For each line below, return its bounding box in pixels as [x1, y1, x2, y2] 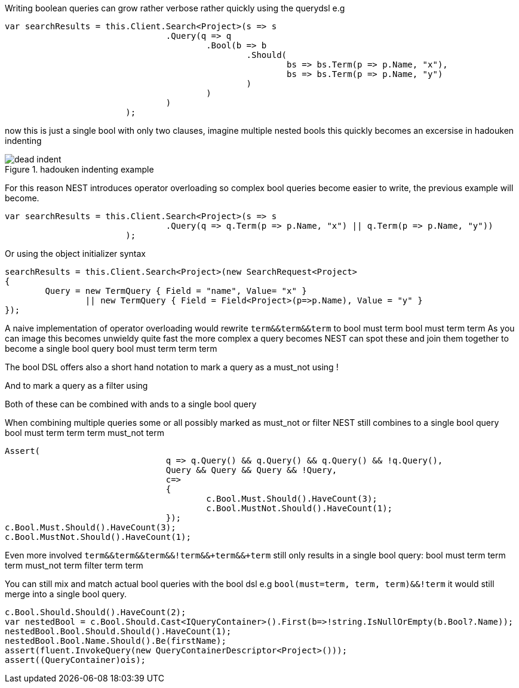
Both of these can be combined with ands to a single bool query [5, 399, 257, 409]
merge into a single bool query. [5, 589, 127, 599]
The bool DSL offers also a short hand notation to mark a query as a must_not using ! [5, 362, 339, 372]
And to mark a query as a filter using [5, 380, 148, 391]
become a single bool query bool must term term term [5, 343, 217, 354]
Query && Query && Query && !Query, [165, 465, 337, 475]
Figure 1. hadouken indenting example [5, 164, 154, 174]
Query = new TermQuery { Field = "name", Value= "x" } [45, 286, 307, 296]
